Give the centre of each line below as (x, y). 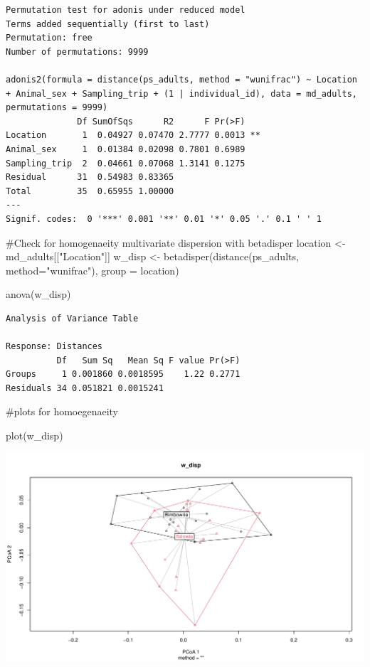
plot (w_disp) (35, 436)
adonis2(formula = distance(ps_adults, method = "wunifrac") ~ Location (181, 79)
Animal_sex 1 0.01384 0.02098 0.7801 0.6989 (126, 149)
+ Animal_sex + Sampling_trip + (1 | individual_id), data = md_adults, (181, 94)
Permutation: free (49, 38)
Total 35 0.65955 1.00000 (90, 191)
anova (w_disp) (38, 294)
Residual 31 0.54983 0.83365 (90, 177)
